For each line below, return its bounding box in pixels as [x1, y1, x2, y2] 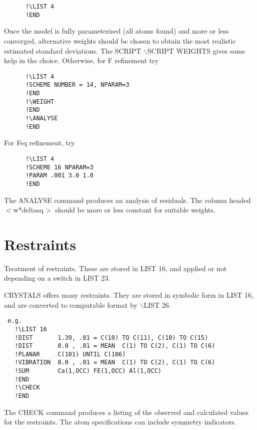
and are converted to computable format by [4, 299, 137, 310]
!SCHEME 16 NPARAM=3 [25, 163, 93, 171]
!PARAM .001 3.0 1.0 [25, 172, 93, 179]
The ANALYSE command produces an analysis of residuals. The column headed [4, 194, 251, 205]
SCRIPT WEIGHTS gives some [147, 45, 245, 56]
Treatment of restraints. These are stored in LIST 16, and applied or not [4, 263, 227, 273]
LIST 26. [143, 299, 171, 310]
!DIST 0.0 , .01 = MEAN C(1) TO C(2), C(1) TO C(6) [14, 342, 215, 350]
